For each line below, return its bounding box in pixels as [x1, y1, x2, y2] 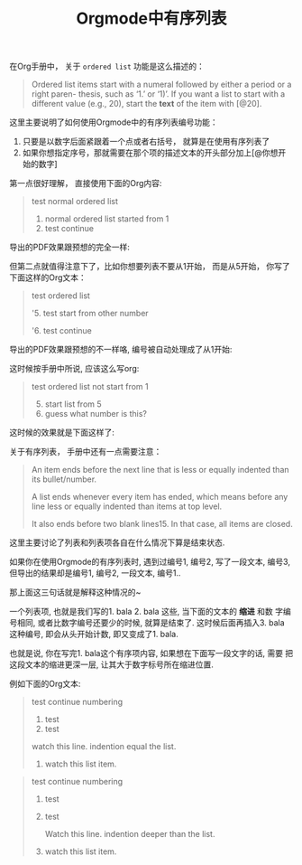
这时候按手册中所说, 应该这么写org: [9, 363, 140, 374]
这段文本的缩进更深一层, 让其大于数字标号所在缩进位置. [9, 659, 215, 670]
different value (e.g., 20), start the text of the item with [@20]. [31, 99, 262, 109]
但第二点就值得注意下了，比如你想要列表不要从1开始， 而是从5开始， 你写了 [9, 261, 290, 272]
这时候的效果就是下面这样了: [9, 427, 115, 438]
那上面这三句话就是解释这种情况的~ [9, 587, 142, 597]
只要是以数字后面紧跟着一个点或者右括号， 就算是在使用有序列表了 [22, 136, 270, 147]
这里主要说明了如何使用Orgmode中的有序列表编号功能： [9, 117, 218, 127]
